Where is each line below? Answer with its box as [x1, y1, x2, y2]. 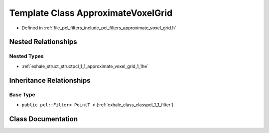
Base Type [9, 91, 35, 98]
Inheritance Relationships [9, 76, 91, 84]
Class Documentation [9, 115, 78, 123]
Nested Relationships [9, 38, 77, 46]
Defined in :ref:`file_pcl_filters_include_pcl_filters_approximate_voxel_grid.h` [21, 25, 176, 31]
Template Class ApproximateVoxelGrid [9, 7, 173, 18]
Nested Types [9, 53, 44, 60]
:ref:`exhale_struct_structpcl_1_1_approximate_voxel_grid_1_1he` [21, 63, 149, 69]
